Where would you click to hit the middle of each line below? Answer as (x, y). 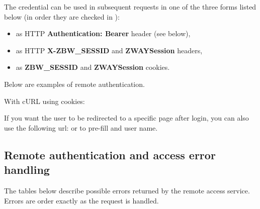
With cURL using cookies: (45, 101)
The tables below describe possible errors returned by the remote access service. (127, 190)
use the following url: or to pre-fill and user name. (81, 127)
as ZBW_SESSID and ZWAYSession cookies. (93, 67)
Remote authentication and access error (110, 154)
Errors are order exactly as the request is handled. (81, 200)
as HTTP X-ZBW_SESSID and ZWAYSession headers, (109, 50)
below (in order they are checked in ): (62, 16)
